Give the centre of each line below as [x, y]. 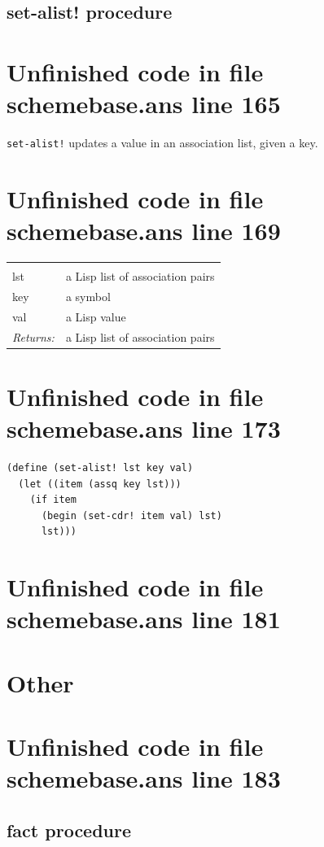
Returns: [33, 336]
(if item [53, 500]
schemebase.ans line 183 [144, 778]
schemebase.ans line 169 [144, 231]
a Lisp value [96, 316]
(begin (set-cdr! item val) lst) [131, 515]
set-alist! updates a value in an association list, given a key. [162, 143]
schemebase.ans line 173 [144, 428]
